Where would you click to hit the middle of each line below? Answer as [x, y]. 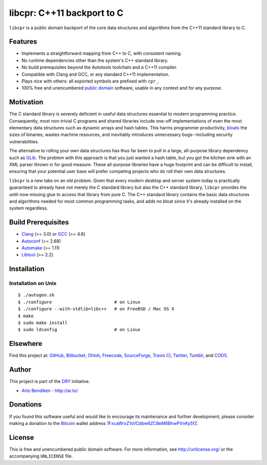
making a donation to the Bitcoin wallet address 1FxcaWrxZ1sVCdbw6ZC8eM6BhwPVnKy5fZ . [104, 423]
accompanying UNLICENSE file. [41, 456]
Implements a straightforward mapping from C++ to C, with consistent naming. [102, 53]
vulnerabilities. [24, 141]
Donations [25, 404]
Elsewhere [26, 344]
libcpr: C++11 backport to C [66, 13]
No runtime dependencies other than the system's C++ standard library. [95, 60]
